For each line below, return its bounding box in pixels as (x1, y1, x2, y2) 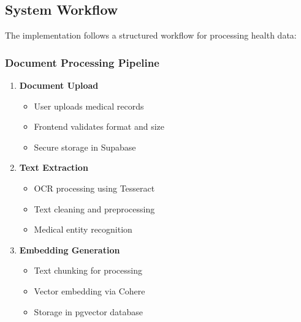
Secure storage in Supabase (34, 140, 136, 153)
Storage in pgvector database (34, 305, 143, 318)
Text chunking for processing (34, 264, 143, 277)
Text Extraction (19, 161, 88, 174)
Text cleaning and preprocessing (34, 202, 155, 215)
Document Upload (19, 79, 99, 92)
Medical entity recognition (34, 223, 132, 236)
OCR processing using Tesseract (34, 181, 155, 194)
